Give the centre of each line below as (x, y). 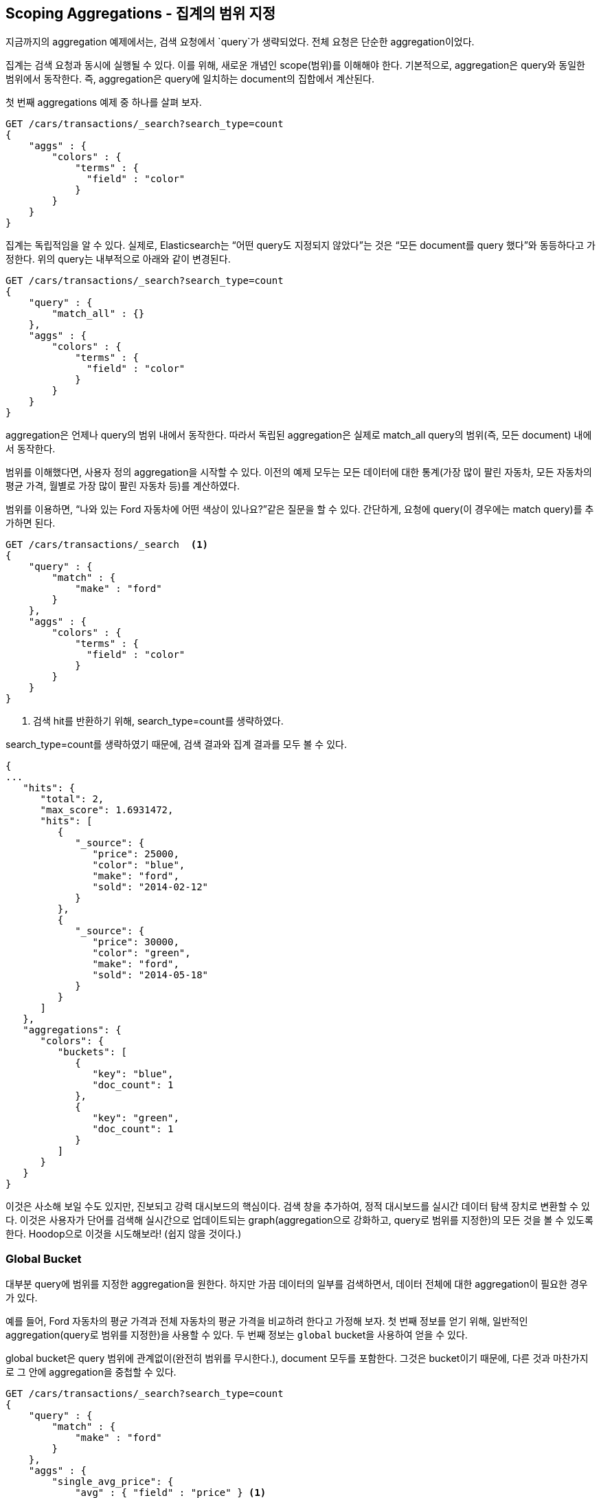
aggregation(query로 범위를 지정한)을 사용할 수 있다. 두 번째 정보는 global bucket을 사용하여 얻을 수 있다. (237, 1335)
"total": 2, (72, 799)
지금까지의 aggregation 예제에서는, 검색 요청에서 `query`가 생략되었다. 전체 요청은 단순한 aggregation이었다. (240, 42)
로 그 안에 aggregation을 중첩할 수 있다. (91, 1372)
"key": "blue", (133, 1074)
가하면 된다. (31, 523)
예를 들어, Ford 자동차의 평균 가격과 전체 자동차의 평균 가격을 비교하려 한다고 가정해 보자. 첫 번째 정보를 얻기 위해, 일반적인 (267, 1321)
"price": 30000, (136, 942)
